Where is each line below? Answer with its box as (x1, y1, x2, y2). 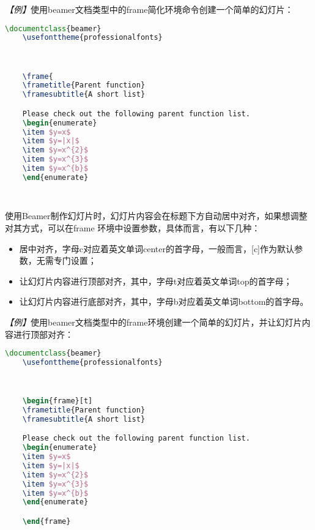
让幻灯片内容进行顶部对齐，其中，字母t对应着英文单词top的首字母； (19, 274, 292, 287)
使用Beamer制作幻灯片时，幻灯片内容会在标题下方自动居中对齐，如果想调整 (5, 209, 308, 222)
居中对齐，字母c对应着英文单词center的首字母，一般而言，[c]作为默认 (19, 242, 294, 255)
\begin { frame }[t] (22, 397, 93, 406)
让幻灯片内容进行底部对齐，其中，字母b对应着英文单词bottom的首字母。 (19, 295, 309, 308)
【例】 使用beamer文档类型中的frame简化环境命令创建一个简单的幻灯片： (5, 3, 294, 15)
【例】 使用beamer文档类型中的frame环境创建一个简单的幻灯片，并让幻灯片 (5, 315, 302, 328)
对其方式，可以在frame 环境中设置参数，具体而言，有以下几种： (5, 221, 261, 234)
